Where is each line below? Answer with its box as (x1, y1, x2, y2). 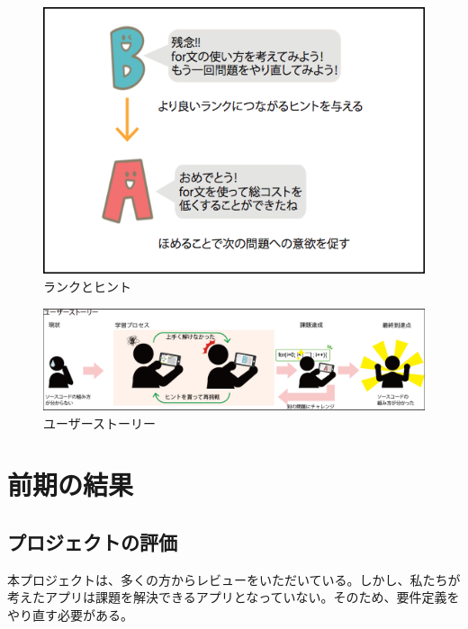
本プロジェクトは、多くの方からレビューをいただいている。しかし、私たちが (7, 570, 461, 589)
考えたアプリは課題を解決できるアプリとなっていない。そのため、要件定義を (7, 588, 460, 607)
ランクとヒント (43, 276, 131, 295)
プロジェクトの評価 (7, 527, 177, 555)
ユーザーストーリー (43, 413, 157, 432)
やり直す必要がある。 (7, 605, 133, 624)
